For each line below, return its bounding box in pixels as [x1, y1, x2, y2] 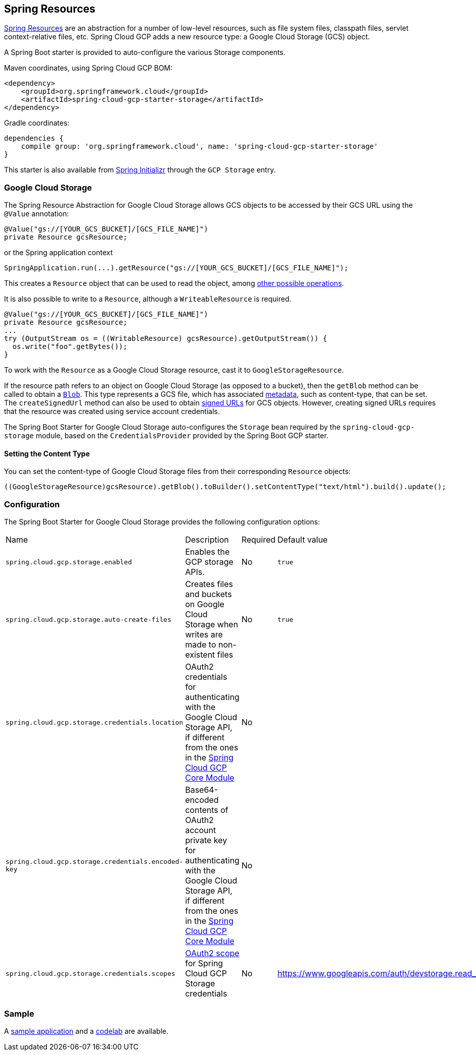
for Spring [185, 958, 223, 969]
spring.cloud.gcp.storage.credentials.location [6, 718, 184, 726]
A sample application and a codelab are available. [4, 1026, 169, 1035]
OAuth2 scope [185, 948, 240, 959]
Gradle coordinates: [4, 119, 70, 128]
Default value [277, 535, 328, 545]
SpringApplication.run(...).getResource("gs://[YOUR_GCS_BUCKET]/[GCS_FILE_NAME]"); [4, 264, 348, 272]
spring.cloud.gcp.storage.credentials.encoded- [6, 858, 184, 866]
